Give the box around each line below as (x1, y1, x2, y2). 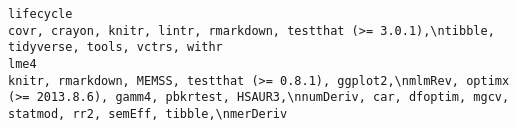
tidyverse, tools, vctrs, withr (8, 40, 223, 55)
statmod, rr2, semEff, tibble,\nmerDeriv (8, 106, 288, 121)
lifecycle (8, 7, 73, 21)
